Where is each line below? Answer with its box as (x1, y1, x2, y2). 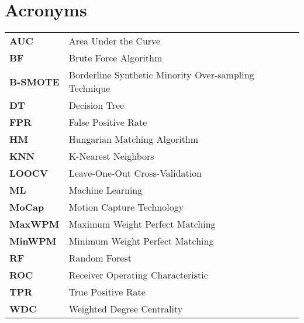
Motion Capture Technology (68, 200, 184, 214)
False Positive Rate (68, 115, 147, 129)
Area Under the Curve (68, 34, 161, 48)
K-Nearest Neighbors (68, 149, 154, 163)
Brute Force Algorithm (68, 51, 163, 65)
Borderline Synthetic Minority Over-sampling (68, 68, 254, 82)
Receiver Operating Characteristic (68, 268, 208, 282)
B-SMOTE (9, 74, 60, 88)
